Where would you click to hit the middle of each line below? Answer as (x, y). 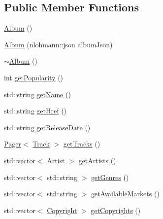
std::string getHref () (35, 111)
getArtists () (97, 160)
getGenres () (110, 177)
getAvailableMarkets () (125, 194)
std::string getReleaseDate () (47, 127)
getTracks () (82, 144)
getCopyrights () (116, 210)
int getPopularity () (34, 77)
